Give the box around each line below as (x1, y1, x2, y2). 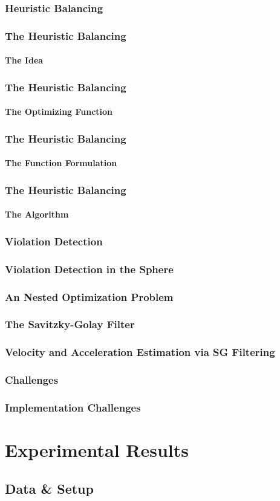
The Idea (5, 54, 44, 66)
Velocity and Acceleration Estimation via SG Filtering (5, 344, 275, 360)
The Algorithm (5, 208, 69, 221)
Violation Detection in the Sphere (5, 261, 174, 276)
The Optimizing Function (5, 105, 113, 118)
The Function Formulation (5, 157, 117, 169)
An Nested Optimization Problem (5, 289, 174, 304)
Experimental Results (5, 438, 189, 462)
